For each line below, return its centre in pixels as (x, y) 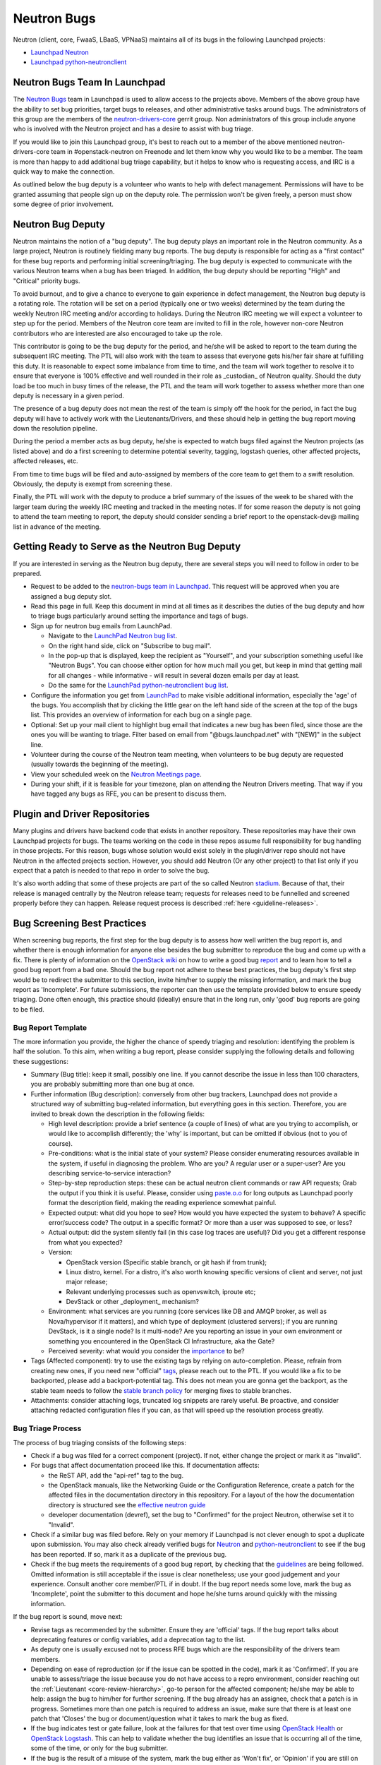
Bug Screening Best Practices (80, 923)
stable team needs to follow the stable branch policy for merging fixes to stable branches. (161, 1390)
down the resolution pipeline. (55, 429)
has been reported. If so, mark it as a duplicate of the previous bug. (129, 1554)
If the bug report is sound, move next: (68, 1617)
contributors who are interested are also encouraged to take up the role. (118, 333)
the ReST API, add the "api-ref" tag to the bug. (116, 1475)
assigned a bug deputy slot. (71, 596)
